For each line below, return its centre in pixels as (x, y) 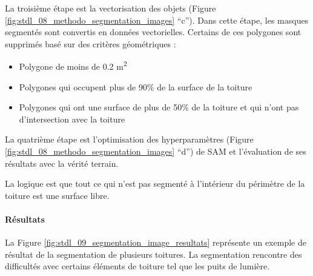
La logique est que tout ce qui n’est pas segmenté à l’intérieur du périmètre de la (155, 183)
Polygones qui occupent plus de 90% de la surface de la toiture (136, 86)
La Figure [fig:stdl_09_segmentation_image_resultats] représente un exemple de (156, 242)
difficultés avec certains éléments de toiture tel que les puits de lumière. (137, 266)
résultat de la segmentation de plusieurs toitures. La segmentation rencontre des (153, 254)
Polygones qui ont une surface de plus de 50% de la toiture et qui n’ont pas (159, 107)
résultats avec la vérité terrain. (62, 163)
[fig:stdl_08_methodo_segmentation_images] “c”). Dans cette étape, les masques (157, 20)
